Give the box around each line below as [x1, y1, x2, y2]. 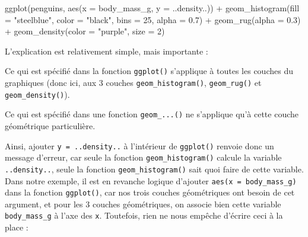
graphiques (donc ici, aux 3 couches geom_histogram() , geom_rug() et [5, 76, 262, 89]
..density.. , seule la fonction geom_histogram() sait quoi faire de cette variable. [5, 162, 304, 175]
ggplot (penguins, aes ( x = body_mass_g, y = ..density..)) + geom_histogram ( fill [5, 2, 300, 14]
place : [5, 221, 28, 233]
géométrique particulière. [5, 120, 96, 132]
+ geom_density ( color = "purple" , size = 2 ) [5, 25, 165, 37]
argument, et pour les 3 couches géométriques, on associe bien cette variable [5, 197, 281, 210]
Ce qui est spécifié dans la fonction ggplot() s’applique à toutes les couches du [5, 65, 293, 77]
